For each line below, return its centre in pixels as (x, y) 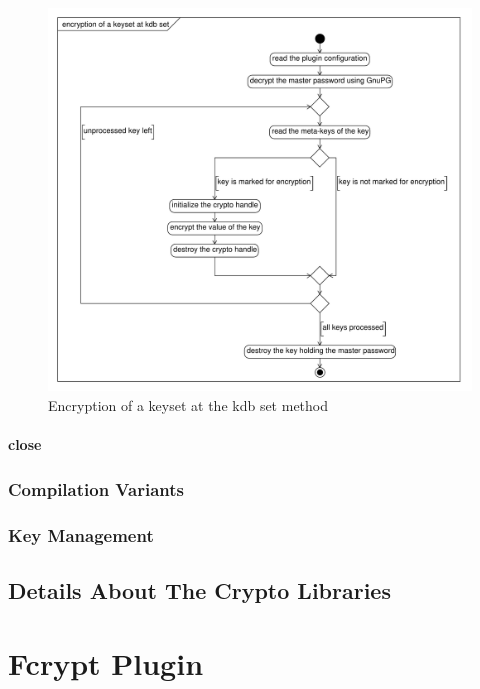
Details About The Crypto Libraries (199, 589)
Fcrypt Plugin (106, 663)
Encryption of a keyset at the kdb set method (188, 405)
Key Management (81, 534)
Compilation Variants (96, 488)
